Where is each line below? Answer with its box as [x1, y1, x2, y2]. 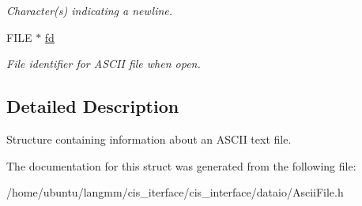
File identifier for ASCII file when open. [6, 55, 201, 72]
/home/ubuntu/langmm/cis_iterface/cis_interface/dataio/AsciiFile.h [6, 184, 344, 200]
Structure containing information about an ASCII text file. [6, 130, 292, 147]
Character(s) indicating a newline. [6, 2, 173, 18]
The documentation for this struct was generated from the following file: [6, 157, 356, 174]
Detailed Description [6, 94, 179, 118]
